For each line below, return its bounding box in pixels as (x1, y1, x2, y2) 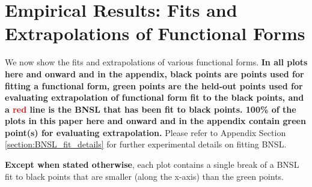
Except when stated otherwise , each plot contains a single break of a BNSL (5, 158, 299, 171)
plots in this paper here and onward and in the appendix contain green (5, 114, 306, 127)
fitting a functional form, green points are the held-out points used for (5, 79, 303, 92)
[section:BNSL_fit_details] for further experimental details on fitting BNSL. (5, 138, 287, 150)
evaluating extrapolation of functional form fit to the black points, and (5, 91, 304, 104)
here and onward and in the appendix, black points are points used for (5, 67, 304, 80)
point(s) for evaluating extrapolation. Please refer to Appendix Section (5, 126, 286, 138)
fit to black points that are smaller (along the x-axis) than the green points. (5, 170, 284, 182)
